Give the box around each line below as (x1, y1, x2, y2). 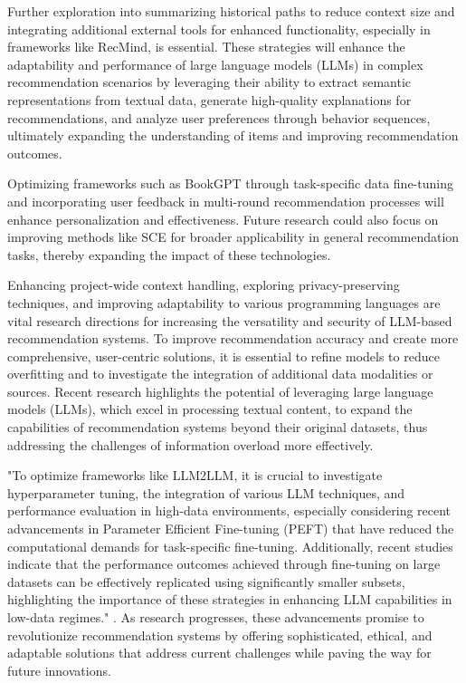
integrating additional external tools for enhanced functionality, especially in (7, 19, 431, 38)
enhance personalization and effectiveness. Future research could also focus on (7, 209, 439, 228)
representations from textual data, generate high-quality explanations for (7, 90, 412, 109)
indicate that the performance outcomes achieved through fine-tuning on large (7, 554, 441, 573)
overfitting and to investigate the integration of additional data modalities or (7, 364, 433, 383)
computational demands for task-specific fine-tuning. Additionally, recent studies (7, 536, 453, 555)
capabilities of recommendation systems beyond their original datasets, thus (7, 418, 428, 437)
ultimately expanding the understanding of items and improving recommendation (7, 126, 459, 145)
